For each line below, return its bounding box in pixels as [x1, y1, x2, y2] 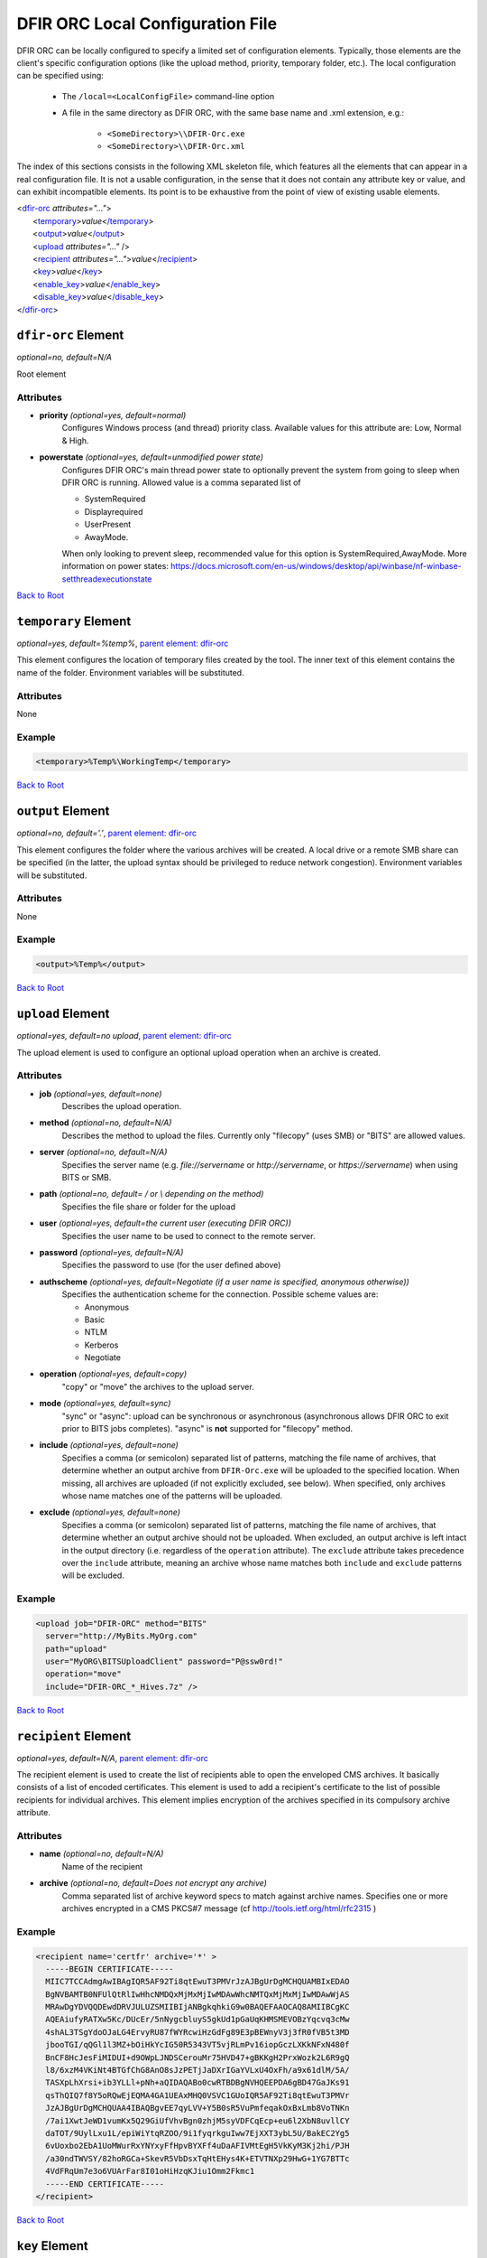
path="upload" [45, 1644, 108, 1654]
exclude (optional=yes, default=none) [39, 1507, 180, 1517]
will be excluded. [61, 1570, 125, 1581]
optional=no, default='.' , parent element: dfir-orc [16, 827, 198, 839]
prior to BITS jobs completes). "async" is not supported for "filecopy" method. [61, 1423, 354, 1434]
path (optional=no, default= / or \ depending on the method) [39, 1189, 264, 1199]
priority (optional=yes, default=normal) [39, 410, 187, 421]
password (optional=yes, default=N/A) [39, 1246, 184, 1257]
